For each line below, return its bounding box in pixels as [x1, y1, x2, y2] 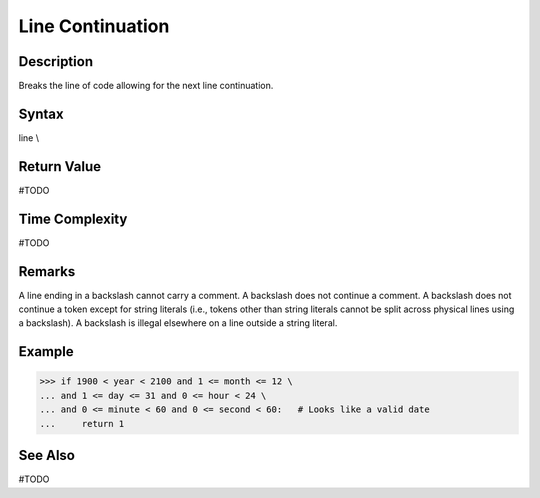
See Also [18, 447, 75, 464]
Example [18, 343, 74, 360]
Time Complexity [18, 210, 128, 227]
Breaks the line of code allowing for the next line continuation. [18, 80, 274, 92]
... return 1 [39, 418, 125, 429]
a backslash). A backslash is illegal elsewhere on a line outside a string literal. [18, 317, 338, 329]
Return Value [18, 158, 102, 175]
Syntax [18, 105, 64, 122]
